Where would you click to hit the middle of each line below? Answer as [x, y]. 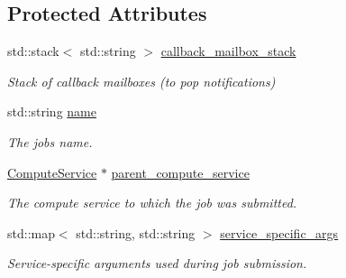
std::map [31, 232]
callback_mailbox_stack [228, 51]
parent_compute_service [180, 172]
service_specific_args [279, 232]
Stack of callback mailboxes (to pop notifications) [141, 81]
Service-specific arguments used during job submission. [157, 263]
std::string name [52, 111]
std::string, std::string [136, 232]
